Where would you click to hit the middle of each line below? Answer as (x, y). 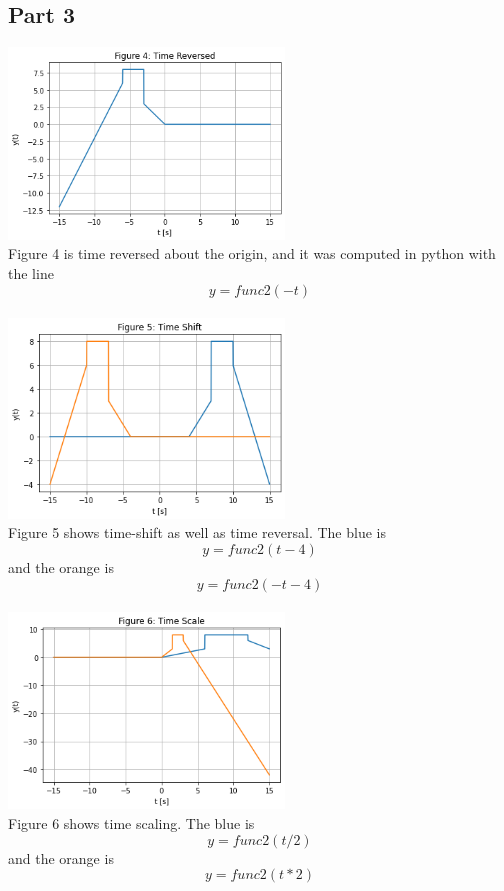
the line (31, 273)
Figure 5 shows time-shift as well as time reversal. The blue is (197, 532)
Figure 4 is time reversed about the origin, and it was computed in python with (252, 253)
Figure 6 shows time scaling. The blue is (131, 822)
